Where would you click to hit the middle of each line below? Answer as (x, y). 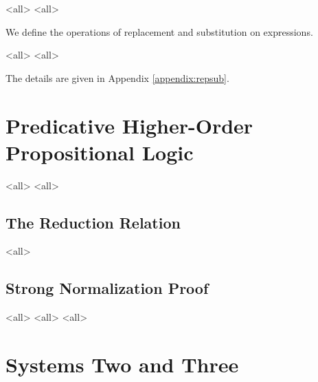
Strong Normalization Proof (107, 288)
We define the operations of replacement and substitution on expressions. (159, 31)
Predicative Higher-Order (129, 125)
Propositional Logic (100, 152)
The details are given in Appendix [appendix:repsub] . (117, 77)
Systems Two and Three (122, 364)
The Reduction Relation (93, 222)
